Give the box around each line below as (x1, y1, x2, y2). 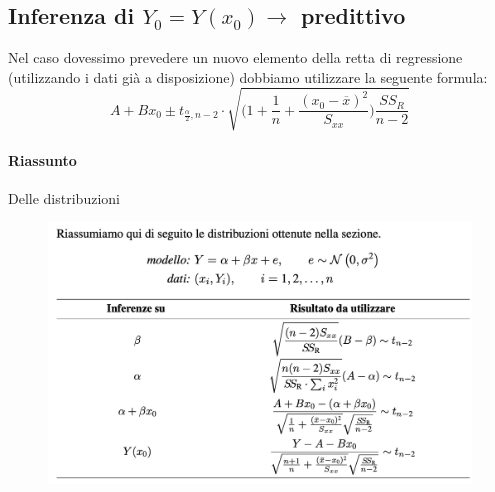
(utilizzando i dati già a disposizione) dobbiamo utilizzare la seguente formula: (8, 66, 488, 87)
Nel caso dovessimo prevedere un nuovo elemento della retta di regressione (8, 47, 463, 68)
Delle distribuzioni (8, 187, 120, 208)
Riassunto (8, 149, 77, 170)
